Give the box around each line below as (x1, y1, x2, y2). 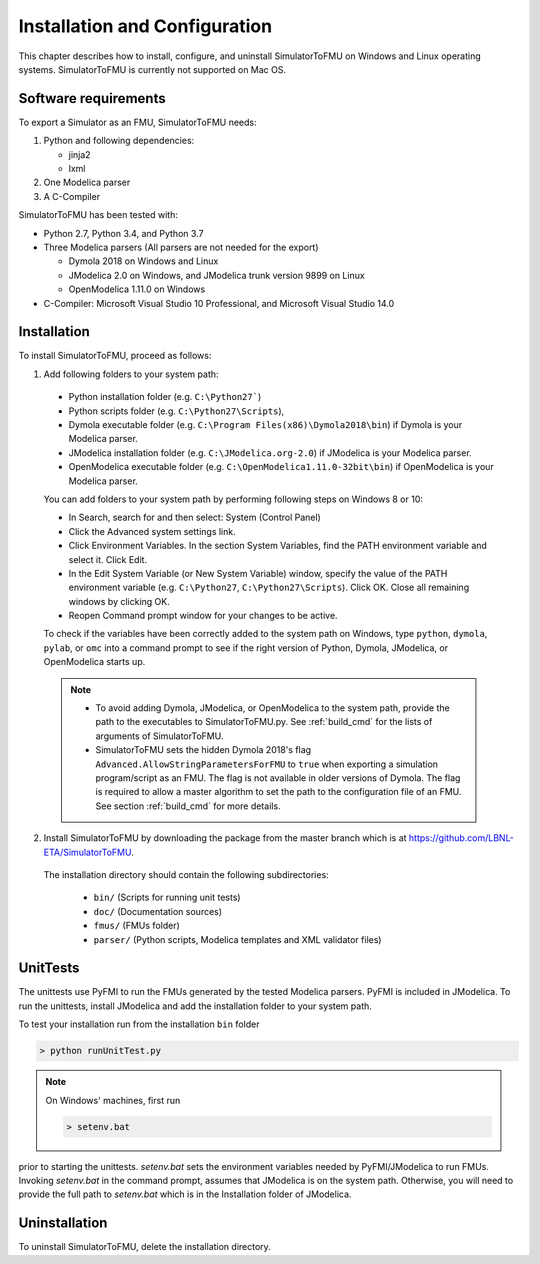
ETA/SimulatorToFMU (43, 846, 132, 858)
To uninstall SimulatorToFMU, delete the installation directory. (18, 1241, 272, 1253)
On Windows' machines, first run (45, 1094, 181, 1106)
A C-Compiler (43, 190, 100, 202)
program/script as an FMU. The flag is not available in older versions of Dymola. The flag (95, 771, 461, 784)
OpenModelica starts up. (43, 656, 146, 668)
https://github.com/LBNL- (408, 832, 515, 844)
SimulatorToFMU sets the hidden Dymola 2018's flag (95, 744, 312, 756)
